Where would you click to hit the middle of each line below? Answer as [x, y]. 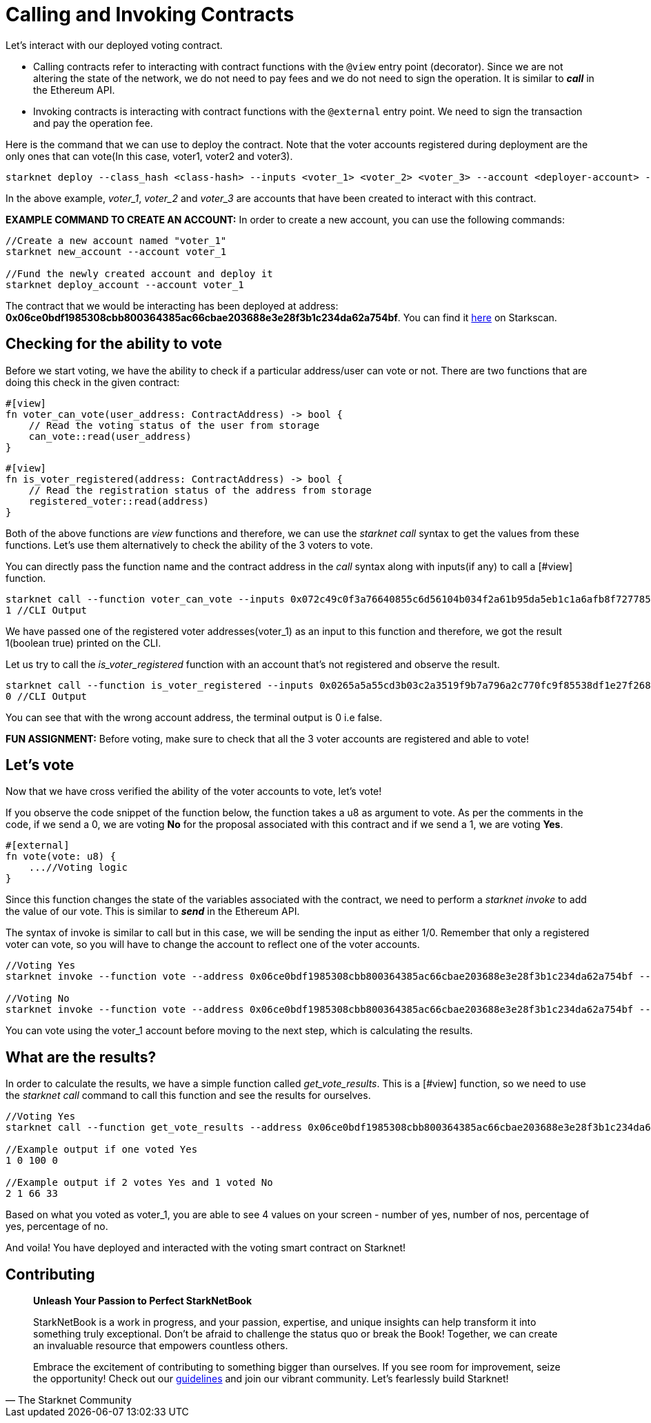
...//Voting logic [78, 868]
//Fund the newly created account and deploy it [139, 273]
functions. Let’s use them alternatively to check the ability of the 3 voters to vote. [189, 545]
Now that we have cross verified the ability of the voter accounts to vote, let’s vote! [194, 791]
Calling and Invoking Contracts [150, 14]
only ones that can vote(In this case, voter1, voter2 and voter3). [149, 156]
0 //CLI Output [47, 696]
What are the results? [81, 1057]
